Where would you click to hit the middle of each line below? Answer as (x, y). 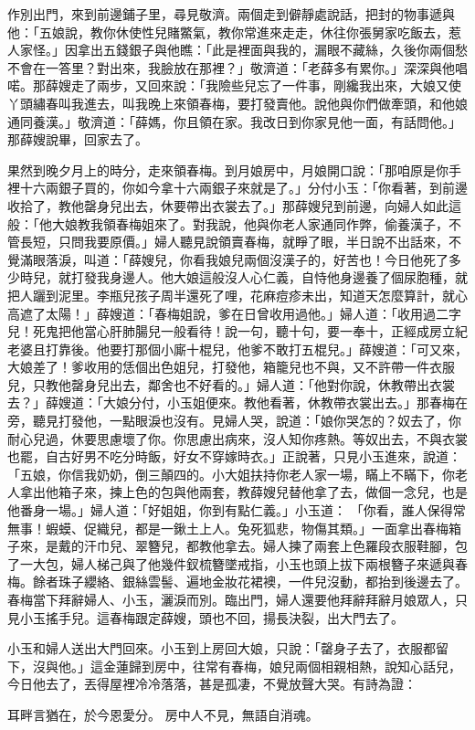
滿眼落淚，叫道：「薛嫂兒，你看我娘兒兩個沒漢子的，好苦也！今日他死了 (234, 259)
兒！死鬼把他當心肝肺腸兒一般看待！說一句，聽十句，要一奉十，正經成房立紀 (237, 331)
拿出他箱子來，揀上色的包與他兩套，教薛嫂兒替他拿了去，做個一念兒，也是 (243, 492)
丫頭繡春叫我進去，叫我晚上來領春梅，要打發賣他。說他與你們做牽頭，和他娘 (237, 103)
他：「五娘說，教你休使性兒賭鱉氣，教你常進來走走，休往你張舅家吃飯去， (228, 32)
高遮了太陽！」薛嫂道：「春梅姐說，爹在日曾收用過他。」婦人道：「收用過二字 (234, 313)
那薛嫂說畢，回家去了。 (78, 139)
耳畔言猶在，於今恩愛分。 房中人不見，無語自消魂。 (163, 714)
